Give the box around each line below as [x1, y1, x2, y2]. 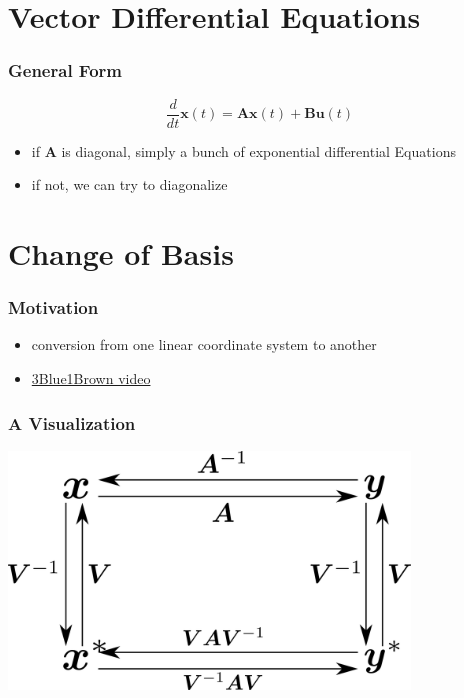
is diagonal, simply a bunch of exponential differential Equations [61, 140, 456, 161]
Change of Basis [8, 233, 234, 274]
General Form [8, 58, 122, 83]
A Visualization [8, 410, 136, 435]
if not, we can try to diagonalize [31, 174, 228, 195]
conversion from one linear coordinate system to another [31, 334, 377, 355]
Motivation [8, 295, 99, 320]
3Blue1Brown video [31, 368, 151, 389]
